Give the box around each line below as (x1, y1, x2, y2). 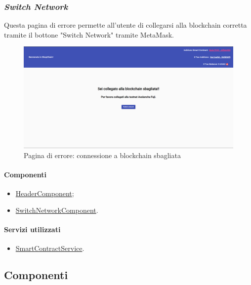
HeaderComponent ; (15, 188, 74, 199)
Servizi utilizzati (4, 224, 61, 234)
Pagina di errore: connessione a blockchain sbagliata (24, 150, 181, 160)
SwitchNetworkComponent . (15, 204, 98, 215)
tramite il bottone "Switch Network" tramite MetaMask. (4, 29, 174, 40)
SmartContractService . (15, 243, 84, 253)
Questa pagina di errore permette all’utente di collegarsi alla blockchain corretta (4, 20, 247, 30)
